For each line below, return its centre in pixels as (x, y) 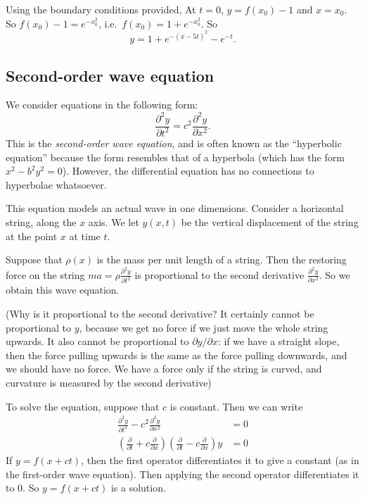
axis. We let (114, 221)
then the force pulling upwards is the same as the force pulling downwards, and (177, 355)
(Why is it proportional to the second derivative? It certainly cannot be (160, 314)
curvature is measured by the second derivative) (109, 383)
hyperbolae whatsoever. (56, 184)
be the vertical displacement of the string (270, 221)
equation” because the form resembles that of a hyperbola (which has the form (175, 157)
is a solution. (138, 488)
